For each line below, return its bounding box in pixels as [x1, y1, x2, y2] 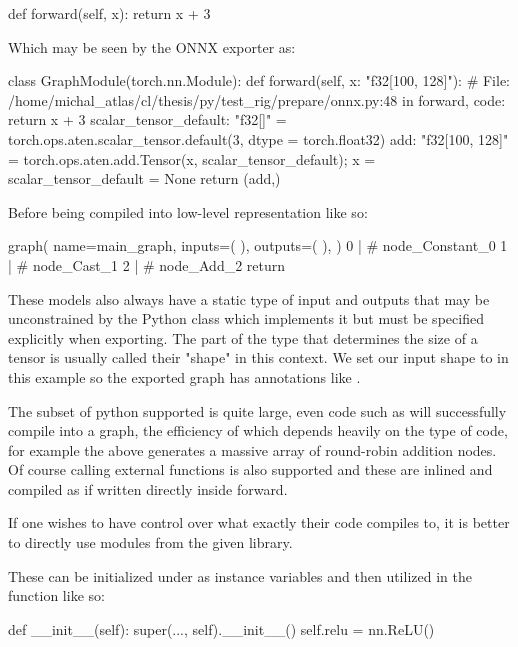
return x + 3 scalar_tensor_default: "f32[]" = [8, 109, 287, 130]
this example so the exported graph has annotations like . [8, 366, 361, 387]
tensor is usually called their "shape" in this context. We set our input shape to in [8, 347, 509, 368]
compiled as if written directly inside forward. [8, 478, 288, 499]
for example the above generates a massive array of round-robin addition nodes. [8, 439, 497, 460]
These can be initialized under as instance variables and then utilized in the [8, 565, 472, 586]
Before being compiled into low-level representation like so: [8, 201, 368, 222]
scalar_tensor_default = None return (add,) [8, 168, 281, 189]
